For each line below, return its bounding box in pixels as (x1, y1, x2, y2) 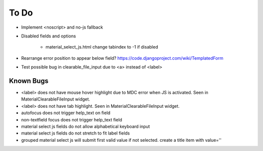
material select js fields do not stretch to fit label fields (21, 130, 130, 136)
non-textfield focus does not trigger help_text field (21, 117, 122, 122)
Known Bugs (9, 77, 49, 85)
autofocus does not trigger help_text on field (21, 110, 111, 116)
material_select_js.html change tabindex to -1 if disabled (45, 44, 158, 50)
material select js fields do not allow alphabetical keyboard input (21, 123, 150, 129)
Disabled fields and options (21, 33, 76, 39)
